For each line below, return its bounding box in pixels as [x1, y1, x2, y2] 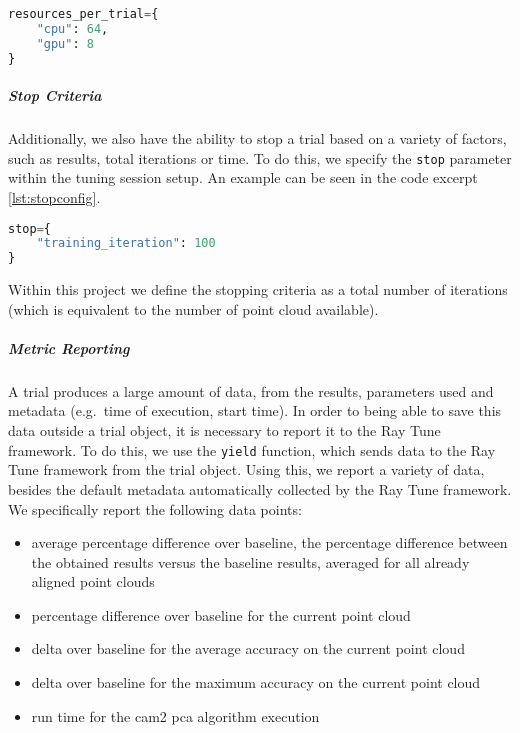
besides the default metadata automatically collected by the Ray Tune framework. [8, 478, 512, 499]
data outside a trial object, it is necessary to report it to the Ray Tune [8, 420, 441, 441]
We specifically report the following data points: [8, 498, 302, 519]
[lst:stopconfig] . [8, 186, 101, 207]
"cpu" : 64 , [36, 21, 109, 36]
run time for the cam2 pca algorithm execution [31, 705, 320, 726]
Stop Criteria [8, 85, 102, 106]
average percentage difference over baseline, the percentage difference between [31, 532, 508, 553]
